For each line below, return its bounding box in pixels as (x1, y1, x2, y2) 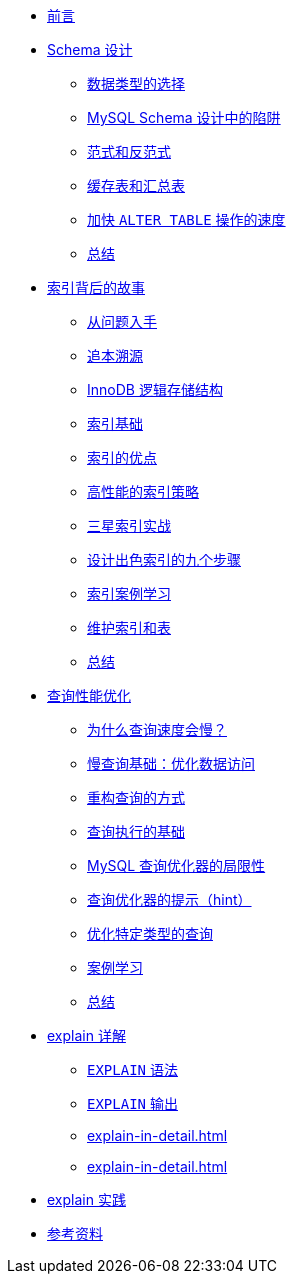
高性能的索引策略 (87, 483, 199, 500)
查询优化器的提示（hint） (87, 891, 252, 908)
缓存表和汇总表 (87, 177, 185, 194)
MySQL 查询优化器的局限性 (87, 857, 266, 874)
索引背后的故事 (47, 279, 145, 296)
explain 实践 (47, 1191, 126, 1208)
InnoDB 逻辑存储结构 (87, 381, 223, 398)
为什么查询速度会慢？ (87, 721, 227, 738)
